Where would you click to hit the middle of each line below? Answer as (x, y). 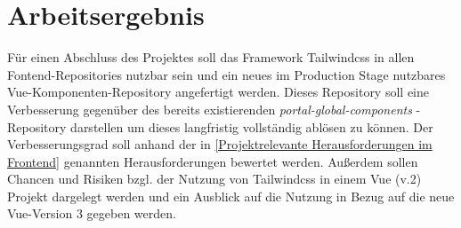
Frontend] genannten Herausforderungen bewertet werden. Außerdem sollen (213, 161)
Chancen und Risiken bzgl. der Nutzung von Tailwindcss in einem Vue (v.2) (214, 179)
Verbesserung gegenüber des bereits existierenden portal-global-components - (214, 109)
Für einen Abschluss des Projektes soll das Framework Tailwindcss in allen (211, 57)
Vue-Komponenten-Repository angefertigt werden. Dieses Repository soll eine (218, 92)
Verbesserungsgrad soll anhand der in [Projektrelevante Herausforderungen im (220, 144)
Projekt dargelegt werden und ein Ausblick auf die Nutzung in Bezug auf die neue (231, 196)
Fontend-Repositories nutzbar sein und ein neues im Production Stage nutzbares (226, 74)
